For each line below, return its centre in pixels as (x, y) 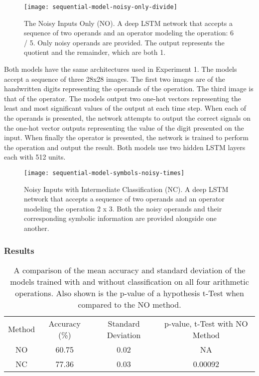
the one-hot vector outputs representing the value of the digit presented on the (124, 127)
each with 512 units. (35, 157)
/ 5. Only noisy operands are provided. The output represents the (124, 42)
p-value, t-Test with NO (206, 323)
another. (37, 228)
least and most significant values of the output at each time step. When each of (125, 108)
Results (19, 250)
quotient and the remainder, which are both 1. (95, 52)
